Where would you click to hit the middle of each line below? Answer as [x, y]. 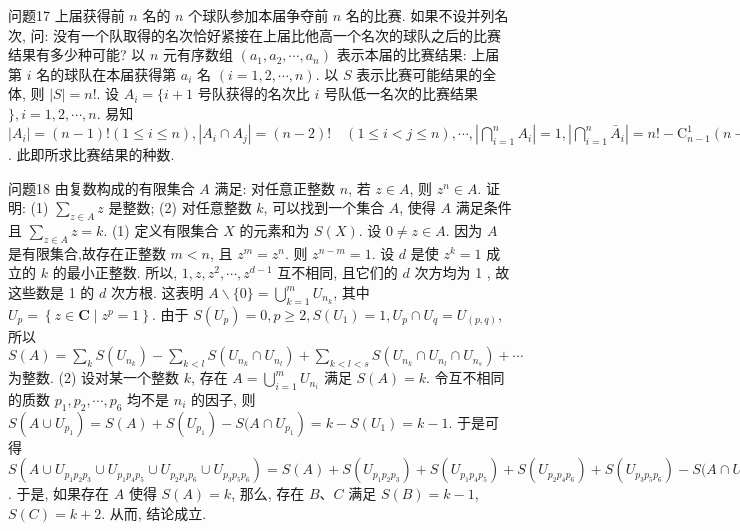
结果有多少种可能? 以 [77, 54]
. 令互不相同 [465, 377]
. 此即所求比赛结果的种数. [91, 154]
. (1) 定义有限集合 [161, 230]
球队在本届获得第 [120, 73]
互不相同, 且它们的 [337, 272]
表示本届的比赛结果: [401, 54]
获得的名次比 [267, 93]
